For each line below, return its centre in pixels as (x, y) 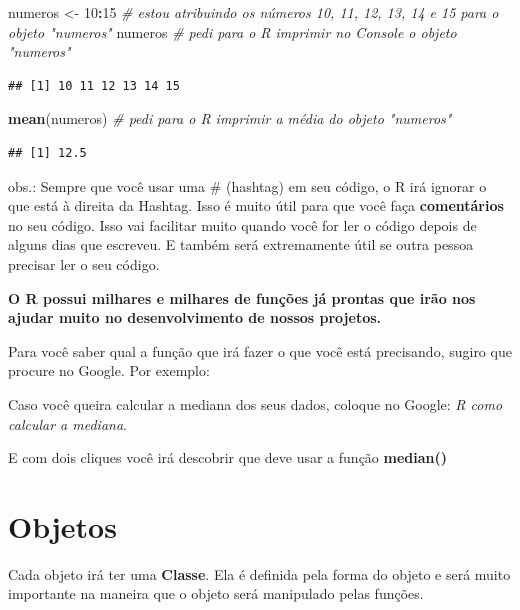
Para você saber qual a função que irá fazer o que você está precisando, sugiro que (260, 350)
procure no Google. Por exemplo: (109, 370)
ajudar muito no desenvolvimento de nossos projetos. (195, 317)
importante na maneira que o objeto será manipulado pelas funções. (216, 593)
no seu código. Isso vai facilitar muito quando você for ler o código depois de (242, 224)
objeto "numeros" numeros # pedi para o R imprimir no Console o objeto (232, 31)
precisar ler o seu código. (84, 263)
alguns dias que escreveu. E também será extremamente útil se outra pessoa (241, 244)
